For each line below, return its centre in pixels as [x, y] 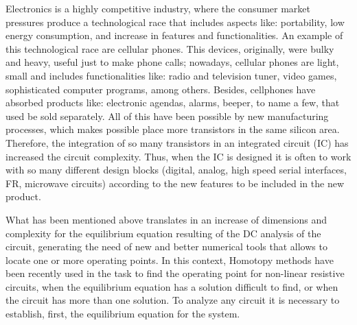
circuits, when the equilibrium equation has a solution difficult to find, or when [172, 286]
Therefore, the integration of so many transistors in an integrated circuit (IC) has [177, 142]
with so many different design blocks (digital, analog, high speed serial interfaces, [176, 170]
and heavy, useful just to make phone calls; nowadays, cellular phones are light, [172, 62]
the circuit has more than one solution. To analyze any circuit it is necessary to [173, 300]
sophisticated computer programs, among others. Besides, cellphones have [161, 89]
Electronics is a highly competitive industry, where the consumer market [158, 8]
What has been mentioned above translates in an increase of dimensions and [166, 219]
